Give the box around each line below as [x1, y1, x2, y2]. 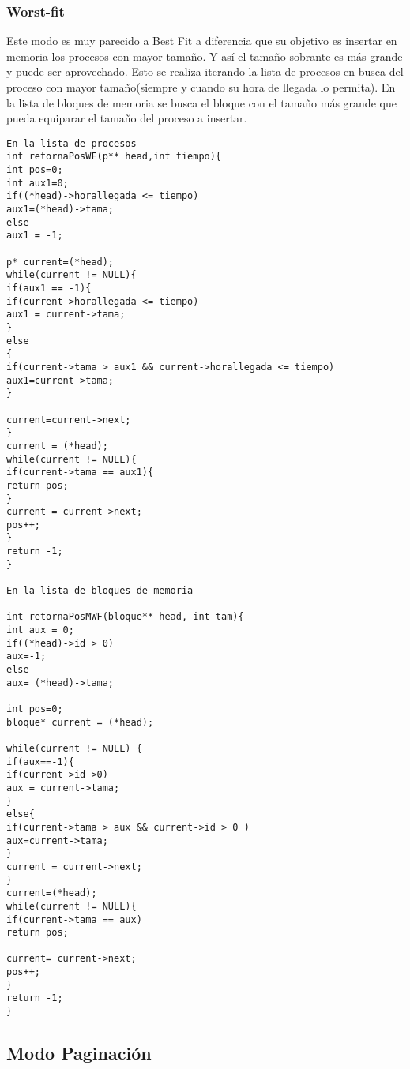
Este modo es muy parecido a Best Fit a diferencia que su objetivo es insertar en [6, 32, 397, 49]
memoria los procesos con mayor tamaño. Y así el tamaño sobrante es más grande [6, 47, 403, 64]
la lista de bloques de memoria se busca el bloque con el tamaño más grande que [6, 94, 397, 111]
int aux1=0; [6, 177, 69, 189]
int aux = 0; [6, 625, 74, 636]
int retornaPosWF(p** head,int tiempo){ [6, 151, 222, 163]
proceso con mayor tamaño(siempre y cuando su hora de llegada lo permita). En [6, 79, 396, 95]
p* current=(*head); [6, 256, 115, 268]
